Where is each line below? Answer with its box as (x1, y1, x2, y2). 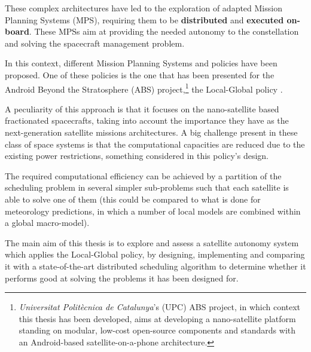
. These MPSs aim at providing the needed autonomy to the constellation (29, 25, 299, 38)
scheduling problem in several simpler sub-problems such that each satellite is (5, 181, 289, 194)
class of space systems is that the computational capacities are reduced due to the (5, 137, 305, 150)
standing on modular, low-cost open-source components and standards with (19, 324, 296, 336)
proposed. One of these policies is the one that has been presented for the (5, 68, 275, 81)
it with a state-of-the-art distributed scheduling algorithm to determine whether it (5, 259, 306, 272)
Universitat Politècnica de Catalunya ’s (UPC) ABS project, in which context (19, 301, 301, 313)
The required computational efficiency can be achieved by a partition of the (5, 169, 282, 182)
